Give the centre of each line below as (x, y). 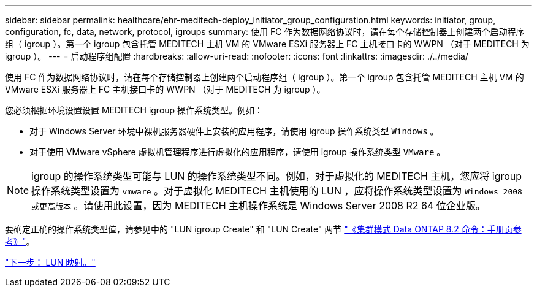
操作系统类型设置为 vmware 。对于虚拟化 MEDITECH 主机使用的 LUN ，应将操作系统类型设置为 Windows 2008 (277, 191)
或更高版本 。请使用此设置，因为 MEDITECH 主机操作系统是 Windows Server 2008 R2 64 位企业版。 (258, 206)
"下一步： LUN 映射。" (50, 262)
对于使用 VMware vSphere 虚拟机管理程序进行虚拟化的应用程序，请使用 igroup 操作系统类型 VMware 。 (238, 152)
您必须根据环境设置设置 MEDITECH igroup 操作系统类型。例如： (134, 110)
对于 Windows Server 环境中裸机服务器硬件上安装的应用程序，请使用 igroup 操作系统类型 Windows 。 (234, 131)
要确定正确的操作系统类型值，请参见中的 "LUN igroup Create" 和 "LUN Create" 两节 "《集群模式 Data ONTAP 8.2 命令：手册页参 (263, 229)
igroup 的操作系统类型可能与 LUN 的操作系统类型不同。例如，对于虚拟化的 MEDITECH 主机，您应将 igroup (277, 176)
